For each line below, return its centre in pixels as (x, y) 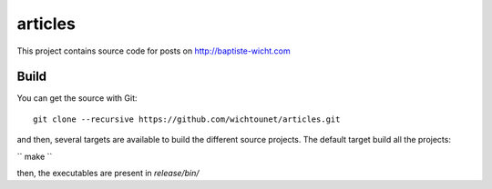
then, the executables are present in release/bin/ (108, 174)
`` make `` (35, 156)
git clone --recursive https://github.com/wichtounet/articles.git (187, 119)
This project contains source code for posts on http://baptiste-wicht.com (154, 51)
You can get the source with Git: (77, 98)
